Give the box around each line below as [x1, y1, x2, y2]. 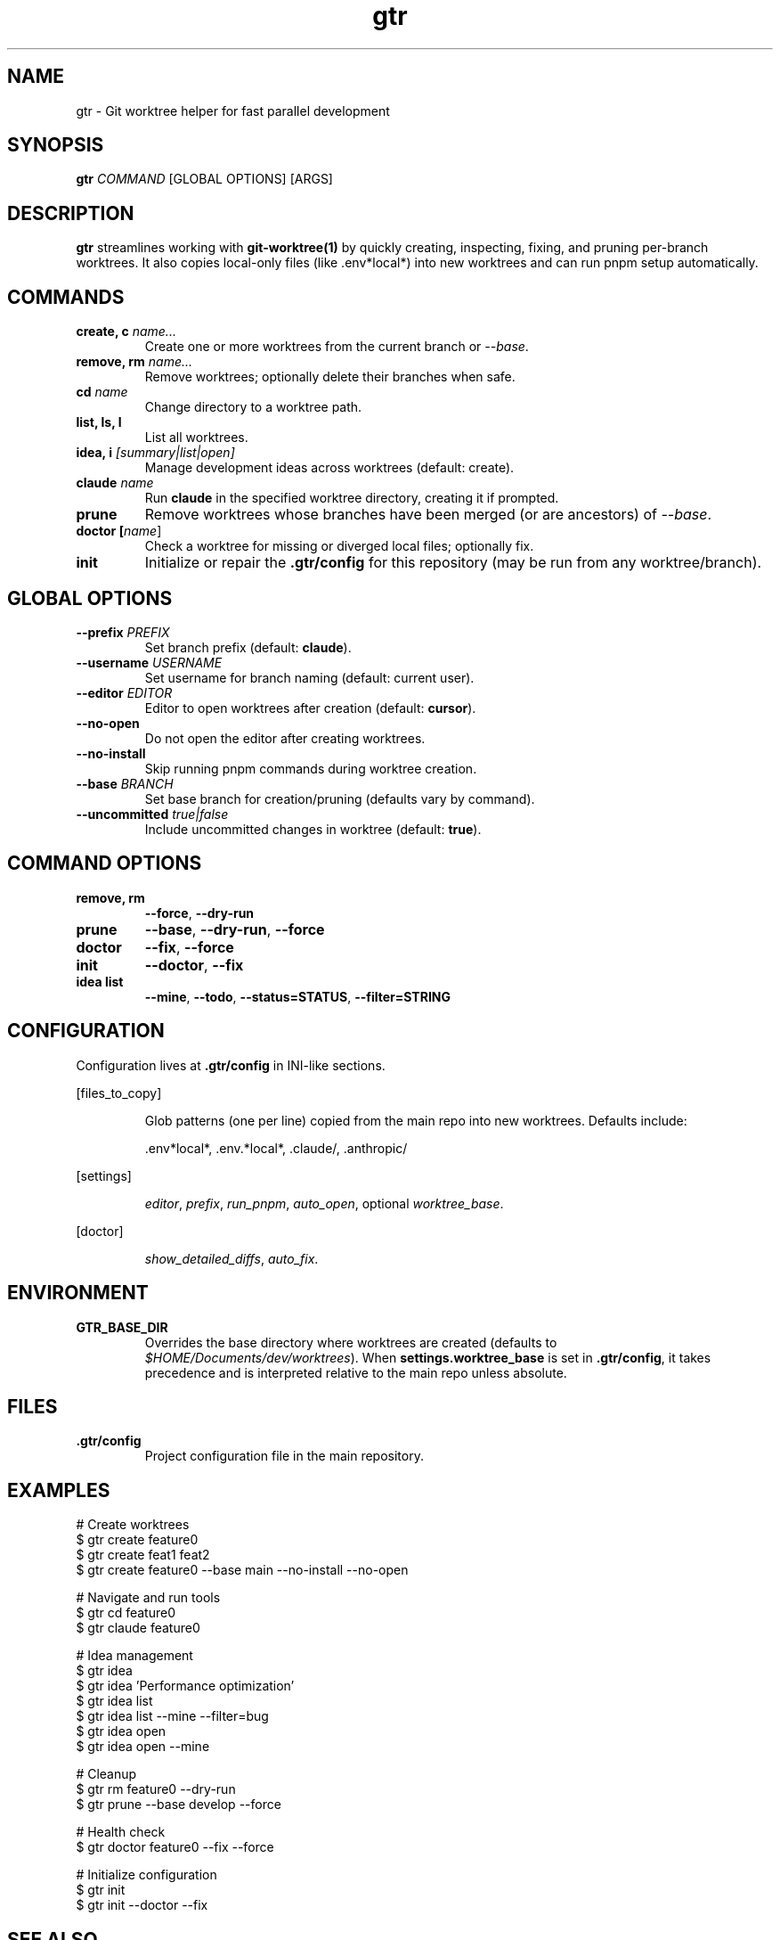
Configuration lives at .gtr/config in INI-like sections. [76, 1057, 386, 1073]
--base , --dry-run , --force [144, 920, 325, 938]
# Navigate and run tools [76, 1590, 221, 1606]
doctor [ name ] [76, 523, 162, 539]
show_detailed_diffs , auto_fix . [144, 1250, 319, 1266]
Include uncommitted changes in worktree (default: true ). [144, 821, 482, 837]
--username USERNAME [76, 654, 223, 670]
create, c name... [76, 323, 176, 340]
